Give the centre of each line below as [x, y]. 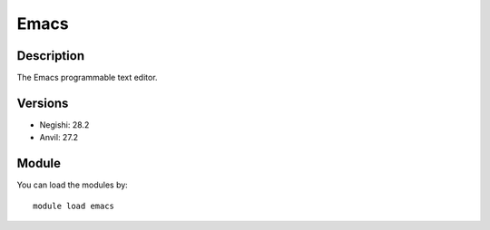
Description [51, 56]
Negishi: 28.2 [64, 125]
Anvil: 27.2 [59, 138]
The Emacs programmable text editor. [87, 78]
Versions [43, 103]
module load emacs [74, 206]
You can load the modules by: [73, 185]
